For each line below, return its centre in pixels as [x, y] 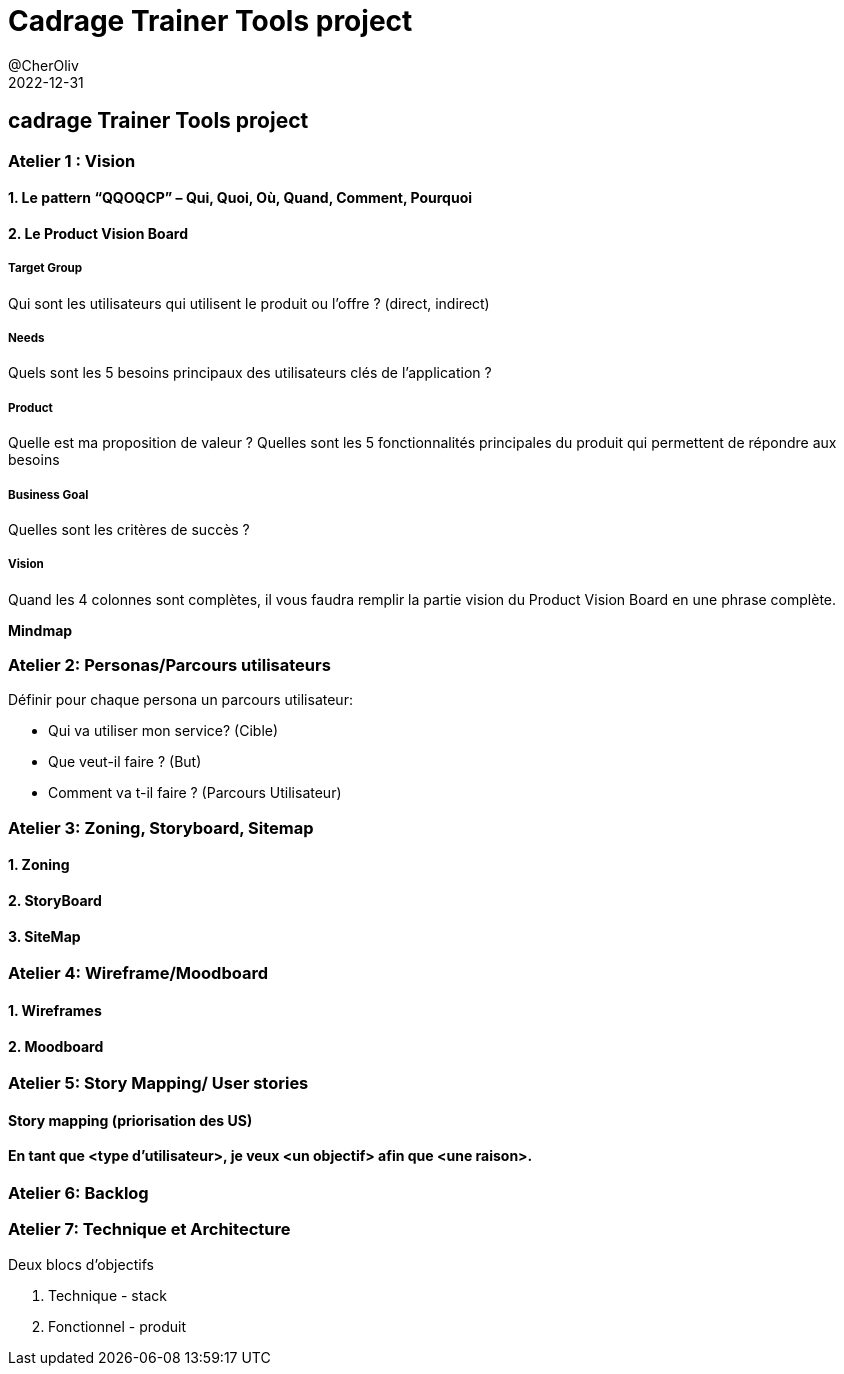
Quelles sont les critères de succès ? [129, 529]
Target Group [45, 268]
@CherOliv [43, 65]
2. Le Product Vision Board [98, 233]
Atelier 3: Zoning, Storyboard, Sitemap [161, 827]
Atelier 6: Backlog [78, 1192]
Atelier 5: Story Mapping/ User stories [158, 1083]
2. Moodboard [56, 1046]
